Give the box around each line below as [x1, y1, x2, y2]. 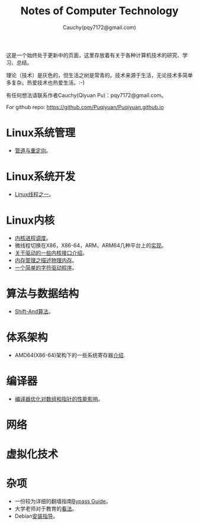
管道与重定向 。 [14, 147, 52, 154]
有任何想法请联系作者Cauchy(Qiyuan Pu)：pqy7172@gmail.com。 [6, 91, 167, 98]
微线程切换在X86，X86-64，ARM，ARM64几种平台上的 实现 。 [14, 241, 167, 249]
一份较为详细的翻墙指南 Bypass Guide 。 [14, 497, 111, 505]
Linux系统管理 [6, 126, 76, 140]
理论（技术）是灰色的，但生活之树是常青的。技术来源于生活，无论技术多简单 [6, 71, 193, 78]
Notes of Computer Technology [20, 4, 179, 18]
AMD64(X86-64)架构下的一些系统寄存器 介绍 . [14, 351, 126, 358]
